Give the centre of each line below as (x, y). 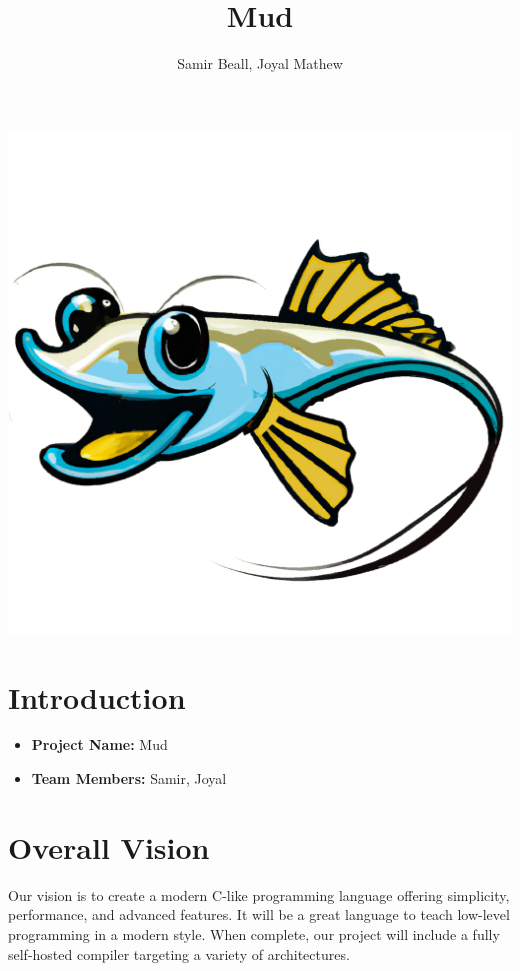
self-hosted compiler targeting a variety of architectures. (179, 953)
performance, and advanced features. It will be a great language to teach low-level (259, 914)
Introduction (97, 696)
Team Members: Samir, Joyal (129, 778)
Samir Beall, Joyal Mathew (260, 63)
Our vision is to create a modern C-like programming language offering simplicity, (259, 894)
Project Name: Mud (99, 744)
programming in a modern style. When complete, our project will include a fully (254, 933)
